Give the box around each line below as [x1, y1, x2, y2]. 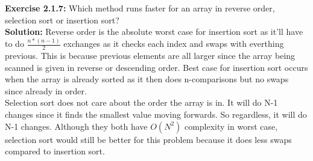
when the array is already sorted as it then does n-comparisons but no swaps [5, 73, 289, 85]
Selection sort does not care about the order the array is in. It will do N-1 [5, 96, 278, 109]
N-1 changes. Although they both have [5, 120, 148, 132]
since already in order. [5, 84, 87, 97]
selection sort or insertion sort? [5, 13, 119, 26]
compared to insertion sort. [5, 145, 105, 157]
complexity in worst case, [184, 120, 278, 132]
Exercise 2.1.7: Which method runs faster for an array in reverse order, [5, 2, 275, 14]
